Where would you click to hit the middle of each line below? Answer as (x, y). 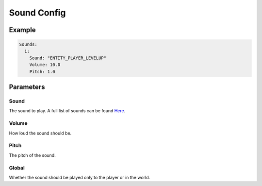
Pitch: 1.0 (42, 71)
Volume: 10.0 (45, 65)
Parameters (27, 87)
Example (22, 30)
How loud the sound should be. (40, 133)
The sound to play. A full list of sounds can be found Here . (67, 111)
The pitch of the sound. (32, 155)
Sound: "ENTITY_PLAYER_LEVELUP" (68, 58)
